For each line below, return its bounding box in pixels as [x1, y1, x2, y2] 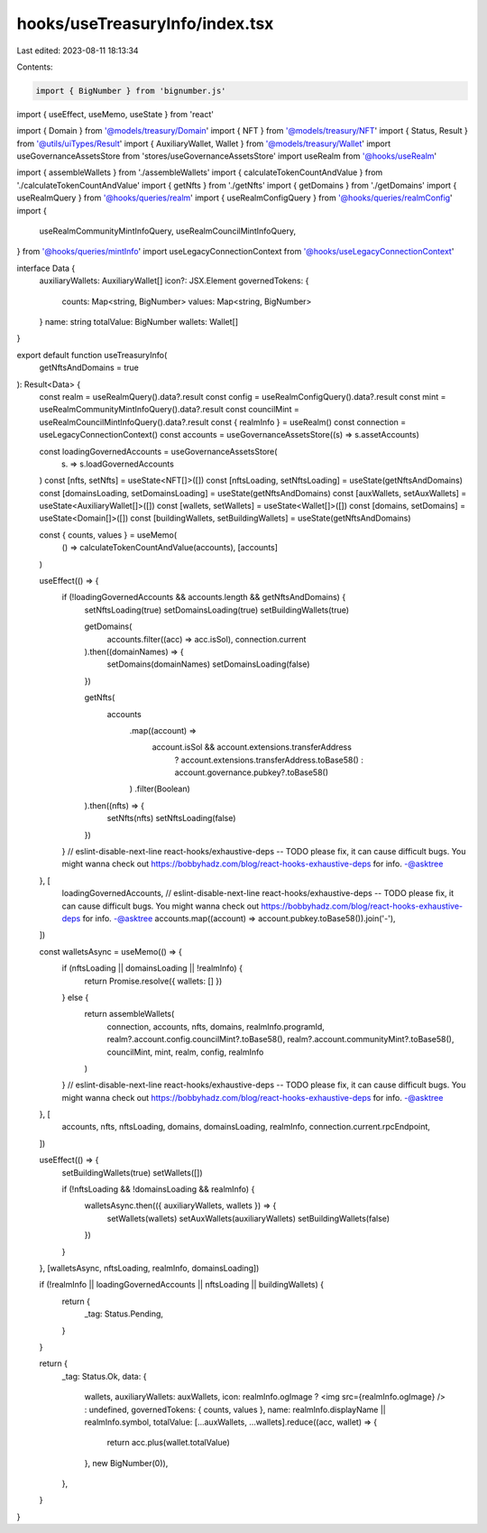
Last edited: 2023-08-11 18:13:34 [16, 45, 139, 56]
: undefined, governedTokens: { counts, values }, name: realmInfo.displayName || [84, 1404, 387, 1415]
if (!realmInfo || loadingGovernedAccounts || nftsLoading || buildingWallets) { [39, 1279, 325, 1290]
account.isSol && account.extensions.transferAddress [152, 742, 352, 753]
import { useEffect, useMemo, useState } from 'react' [16, 108, 214, 119]
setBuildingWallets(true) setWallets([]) [61, 1167, 203, 1177]
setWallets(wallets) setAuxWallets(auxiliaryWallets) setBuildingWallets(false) [106, 1213, 391, 1224]
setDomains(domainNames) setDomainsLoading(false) [106, 659, 310, 670]
